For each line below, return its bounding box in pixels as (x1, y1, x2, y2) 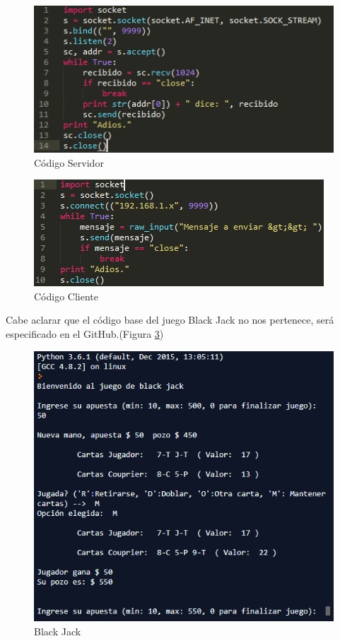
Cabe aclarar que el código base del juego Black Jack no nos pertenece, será (6, 312, 334, 327)
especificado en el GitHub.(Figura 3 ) (6, 327, 164, 341)
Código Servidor (34, 155, 104, 170)
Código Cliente (34, 288, 98, 303)
